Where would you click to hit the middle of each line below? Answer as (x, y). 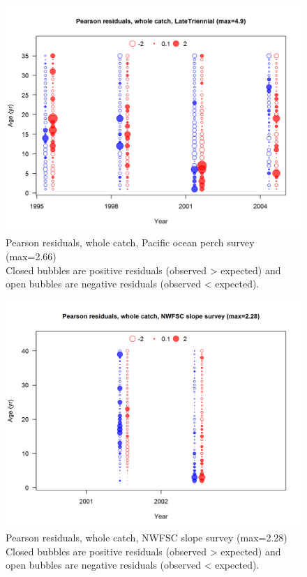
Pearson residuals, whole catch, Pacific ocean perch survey (130, 242)
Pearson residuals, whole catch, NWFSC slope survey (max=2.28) (147, 538)
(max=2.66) (31, 256)
